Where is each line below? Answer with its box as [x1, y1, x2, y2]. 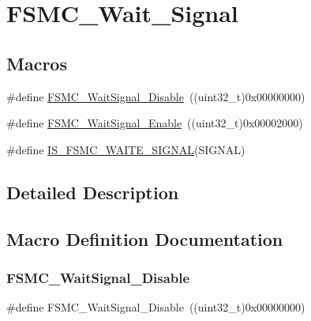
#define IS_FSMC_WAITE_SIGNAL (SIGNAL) [6, 141, 245, 157]
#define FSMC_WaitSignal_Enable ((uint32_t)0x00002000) [6, 115, 303, 131]
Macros [6, 51, 67, 75]
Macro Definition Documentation [6, 226, 283, 251]
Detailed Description [6, 179, 179, 204]
